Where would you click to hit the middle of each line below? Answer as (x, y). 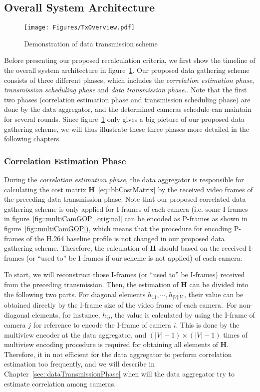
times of (235, 334)
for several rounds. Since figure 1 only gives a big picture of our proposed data (125, 119)
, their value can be (214, 294)
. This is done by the (208, 325)
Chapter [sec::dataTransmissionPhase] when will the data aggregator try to (120, 374)
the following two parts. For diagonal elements (75, 294)
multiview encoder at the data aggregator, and (75, 334)
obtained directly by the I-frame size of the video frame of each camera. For (121, 305)
